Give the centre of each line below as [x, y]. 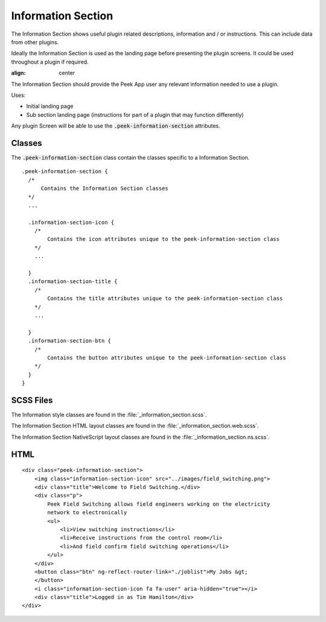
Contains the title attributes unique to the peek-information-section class [165, 299]
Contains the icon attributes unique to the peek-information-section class [164, 239]
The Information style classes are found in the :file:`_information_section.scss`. [109, 415]
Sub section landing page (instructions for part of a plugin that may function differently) [135, 114]
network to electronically [87, 512]
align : [18, 73]
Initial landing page [50, 106]
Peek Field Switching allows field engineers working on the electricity [159, 504]
